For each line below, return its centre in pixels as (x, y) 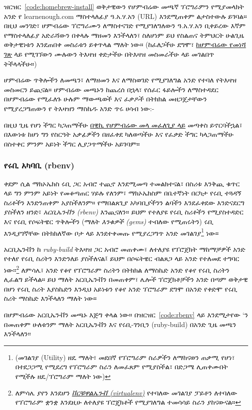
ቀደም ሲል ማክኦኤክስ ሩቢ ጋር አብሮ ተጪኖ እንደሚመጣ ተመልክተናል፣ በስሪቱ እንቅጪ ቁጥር (122, 183)
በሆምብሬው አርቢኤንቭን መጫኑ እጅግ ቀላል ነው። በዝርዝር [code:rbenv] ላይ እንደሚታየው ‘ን (126, 314)
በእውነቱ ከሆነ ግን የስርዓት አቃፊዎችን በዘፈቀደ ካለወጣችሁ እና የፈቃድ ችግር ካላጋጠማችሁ (119, 134)
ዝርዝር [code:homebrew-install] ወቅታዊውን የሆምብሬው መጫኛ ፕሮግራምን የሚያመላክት (124, 6)
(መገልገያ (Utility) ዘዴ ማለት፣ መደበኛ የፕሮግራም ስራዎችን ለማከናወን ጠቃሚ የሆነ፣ (125, 357)
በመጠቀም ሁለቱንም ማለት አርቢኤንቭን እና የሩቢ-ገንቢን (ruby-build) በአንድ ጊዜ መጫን (120, 324)
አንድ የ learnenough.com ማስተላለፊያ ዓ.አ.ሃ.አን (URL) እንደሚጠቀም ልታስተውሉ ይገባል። (126, 16)
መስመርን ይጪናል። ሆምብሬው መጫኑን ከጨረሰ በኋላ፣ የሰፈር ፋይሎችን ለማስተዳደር (111, 89)
